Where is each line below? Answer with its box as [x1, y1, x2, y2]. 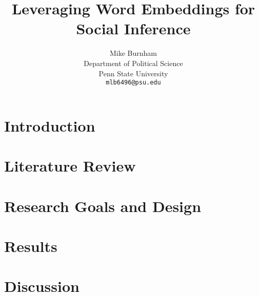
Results [4, 235, 57, 256]
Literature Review [4, 155, 136, 176]
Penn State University [98, 68, 168, 78]
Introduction [4, 115, 95, 136]
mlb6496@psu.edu [106, 79, 161, 87]
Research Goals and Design [4, 195, 202, 216]
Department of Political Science [84, 57, 183, 68]
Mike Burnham [109, 48, 157, 58]
